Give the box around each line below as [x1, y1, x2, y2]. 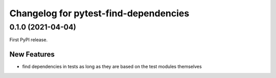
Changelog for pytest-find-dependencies [9, 8, 190, 19]
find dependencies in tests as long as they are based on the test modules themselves [22, 64, 202, 70]
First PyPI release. [9, 37, 48, 43]
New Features [9, 50, 55, 59]
